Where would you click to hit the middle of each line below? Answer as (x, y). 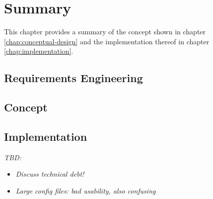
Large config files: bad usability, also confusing (86, 190)
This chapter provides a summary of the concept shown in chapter (105, 32)
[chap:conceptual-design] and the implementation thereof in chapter (107, 41)
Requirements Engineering (73, 78)
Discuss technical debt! (50, 174)
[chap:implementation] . (39, 51)
